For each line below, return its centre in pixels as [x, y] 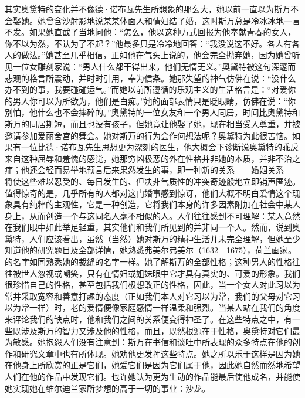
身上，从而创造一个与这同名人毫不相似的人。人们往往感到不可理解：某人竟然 [152, 215]
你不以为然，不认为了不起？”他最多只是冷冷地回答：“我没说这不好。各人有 [148, 43]
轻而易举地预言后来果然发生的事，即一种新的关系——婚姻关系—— [173, 170]
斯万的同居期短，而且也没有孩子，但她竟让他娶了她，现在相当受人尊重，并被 [152, 123]
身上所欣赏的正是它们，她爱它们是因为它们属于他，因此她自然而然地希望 [160, 365]
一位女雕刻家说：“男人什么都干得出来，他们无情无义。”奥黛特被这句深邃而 [154, 66]
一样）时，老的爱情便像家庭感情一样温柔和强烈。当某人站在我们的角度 [165, 307]
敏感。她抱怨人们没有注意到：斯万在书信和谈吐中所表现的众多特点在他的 [152, 342]
